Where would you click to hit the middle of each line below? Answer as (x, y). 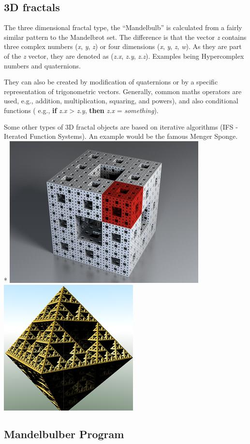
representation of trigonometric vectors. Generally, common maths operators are (123, 91)
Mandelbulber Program (64, 434)
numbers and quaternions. (42, 65)
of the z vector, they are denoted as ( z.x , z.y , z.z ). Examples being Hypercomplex (124, 56)
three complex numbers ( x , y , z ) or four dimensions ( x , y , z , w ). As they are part (123, 46)
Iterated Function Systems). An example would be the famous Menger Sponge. (121, 136)
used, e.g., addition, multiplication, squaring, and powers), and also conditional (121, 101)
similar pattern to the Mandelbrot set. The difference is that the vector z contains (125, 37)
